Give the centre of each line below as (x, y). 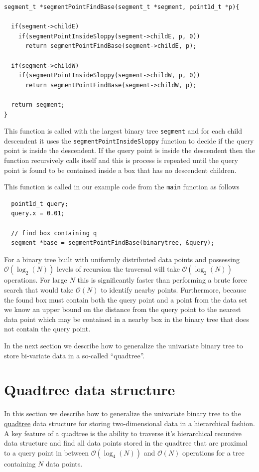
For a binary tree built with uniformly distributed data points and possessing (122, 259)
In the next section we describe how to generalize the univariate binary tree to (124, 345)
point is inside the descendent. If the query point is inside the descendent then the (129, 150)
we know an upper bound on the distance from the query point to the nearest (123, 309)
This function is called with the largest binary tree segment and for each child (123, 131)
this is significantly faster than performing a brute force (162, 280)
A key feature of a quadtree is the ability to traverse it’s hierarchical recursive (123, 433)
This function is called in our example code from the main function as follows (122, 187)
